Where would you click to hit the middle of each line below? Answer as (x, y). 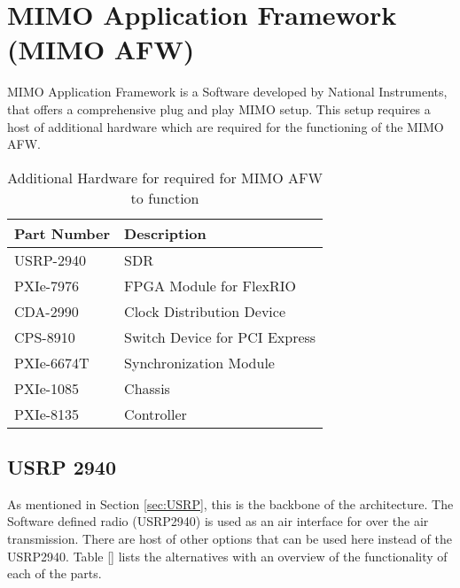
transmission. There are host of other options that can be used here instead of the (230, 539)
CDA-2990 (47, 311)
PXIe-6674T (52, 362)
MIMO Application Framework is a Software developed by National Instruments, (227, 92)
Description (165, 233)
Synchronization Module (199, 362)
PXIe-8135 (47, 414)
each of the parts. (55, 573)
